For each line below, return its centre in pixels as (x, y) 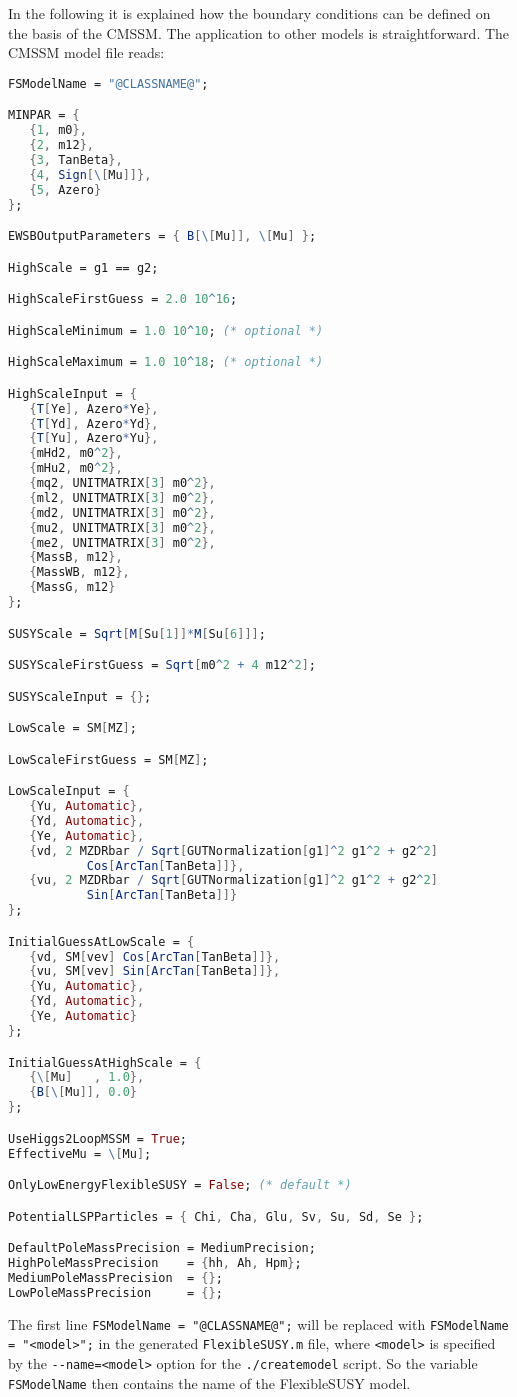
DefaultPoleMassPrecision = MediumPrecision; (162, 1248)
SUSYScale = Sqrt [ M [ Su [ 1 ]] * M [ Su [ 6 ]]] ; (137, 633)
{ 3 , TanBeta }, (76, 159)
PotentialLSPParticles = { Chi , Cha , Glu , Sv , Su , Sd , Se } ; (216, 1216)
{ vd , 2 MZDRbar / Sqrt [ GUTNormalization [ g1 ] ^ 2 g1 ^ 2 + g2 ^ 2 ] (233, 850)
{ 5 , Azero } (65, 189)
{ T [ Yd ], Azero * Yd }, (94, 423)
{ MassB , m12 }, (76, 557)
